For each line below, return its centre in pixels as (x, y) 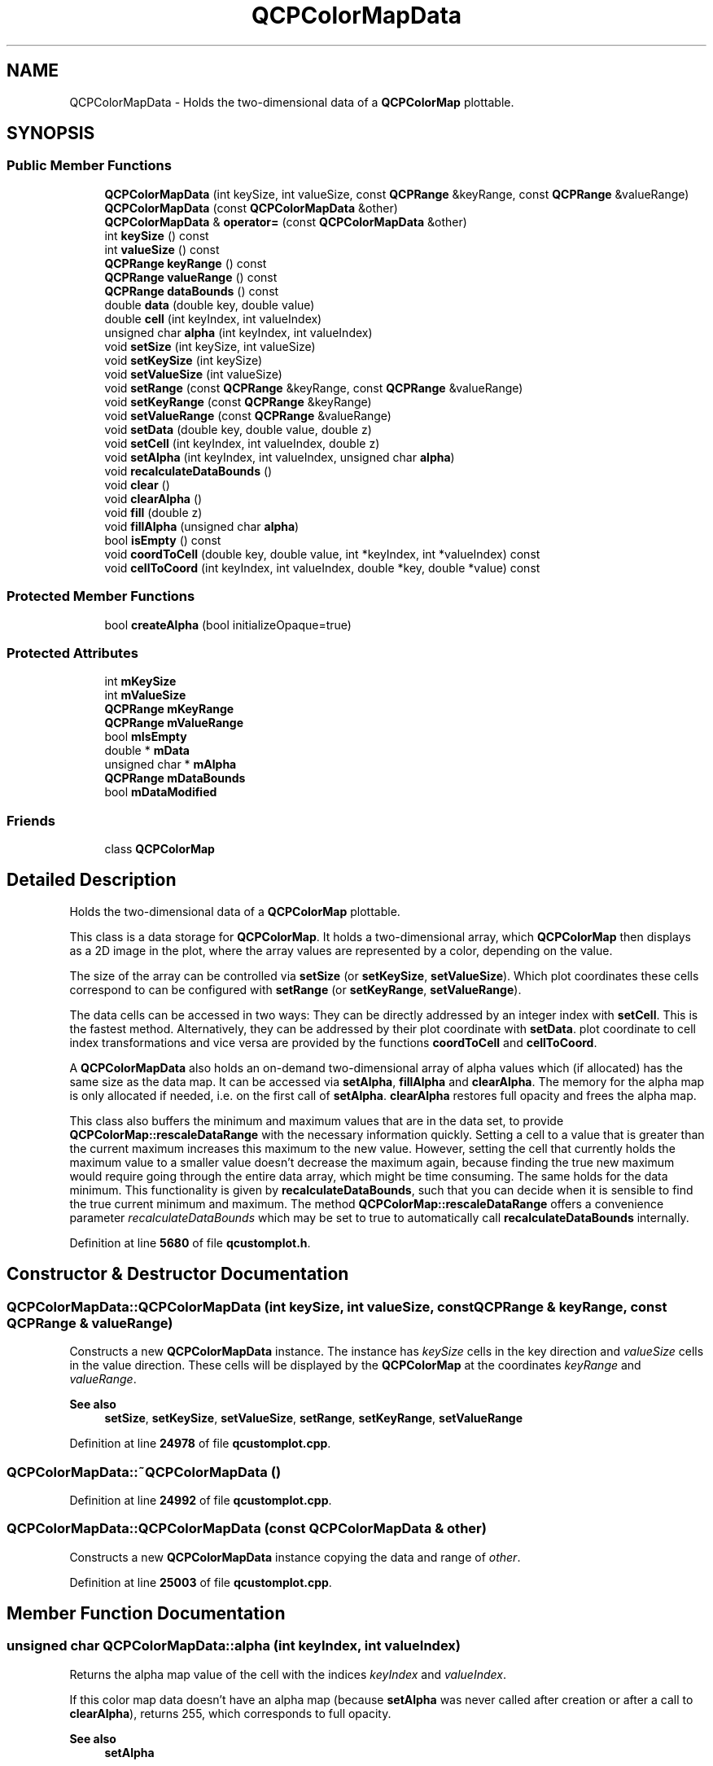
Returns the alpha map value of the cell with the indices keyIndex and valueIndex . (288, 1674)
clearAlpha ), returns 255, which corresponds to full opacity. (230, 1713)
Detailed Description (92, 880)
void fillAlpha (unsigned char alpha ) (202, 526)
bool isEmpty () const (163, 540)
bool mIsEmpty (146, 737)
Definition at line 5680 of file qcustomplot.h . (190, 1242)
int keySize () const (157, 235)
